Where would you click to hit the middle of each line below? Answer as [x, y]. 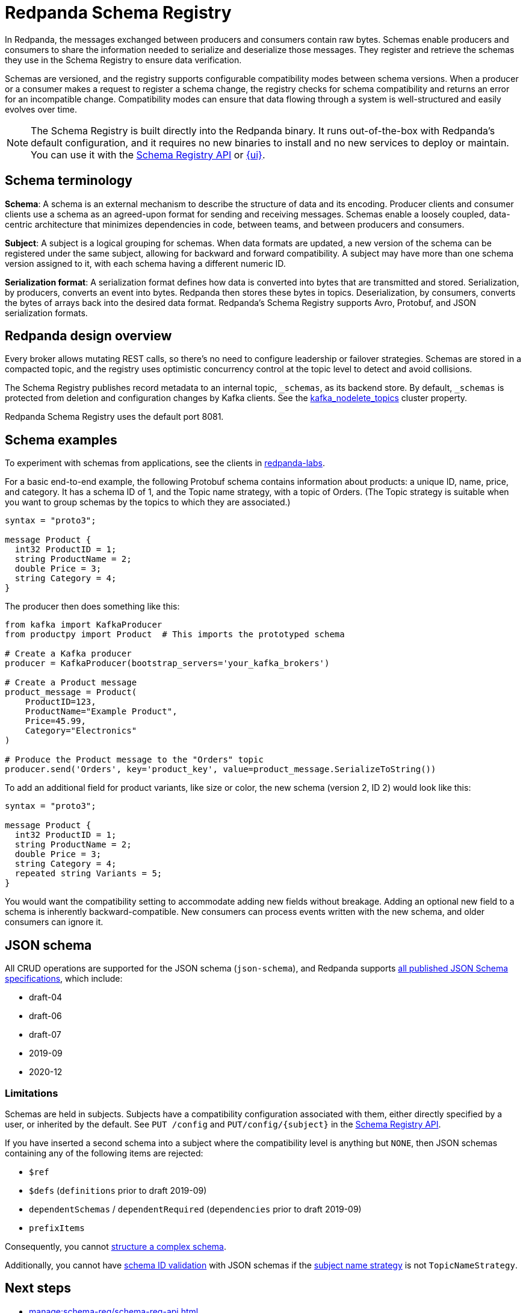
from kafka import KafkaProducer [84, 625]
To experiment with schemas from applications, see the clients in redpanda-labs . [165, 463]
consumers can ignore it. [54, 922]
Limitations [32, 1093]
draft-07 [45, 1035]
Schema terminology [69, 181]
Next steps [38, 1288]
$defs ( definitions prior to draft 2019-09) [118, 1190]
